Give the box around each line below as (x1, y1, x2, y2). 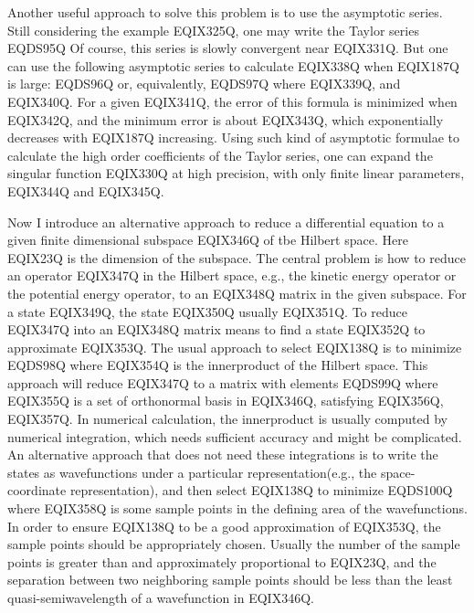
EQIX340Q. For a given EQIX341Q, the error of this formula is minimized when (7, 91, 458, 111)
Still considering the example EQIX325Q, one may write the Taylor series (7, 20, 419, 39)
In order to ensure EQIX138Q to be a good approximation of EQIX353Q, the (7, 516, 441, 535)
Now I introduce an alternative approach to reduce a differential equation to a (7, 212, 445, 231)
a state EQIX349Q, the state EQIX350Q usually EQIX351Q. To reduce (7, 301, 407, 321)
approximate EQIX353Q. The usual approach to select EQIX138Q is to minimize (7, 337, 462, 356)
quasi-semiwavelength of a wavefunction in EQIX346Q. (7, 588, 314, 607)
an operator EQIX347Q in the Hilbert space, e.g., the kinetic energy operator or (7, 266, 457, 285)
